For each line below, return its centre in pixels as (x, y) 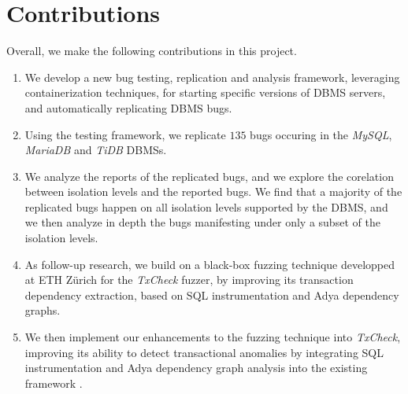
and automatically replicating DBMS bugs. (128, 107)
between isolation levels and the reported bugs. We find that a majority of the (213, 191)
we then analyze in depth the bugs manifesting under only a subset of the (202, 222)
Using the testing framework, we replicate (125, 134)
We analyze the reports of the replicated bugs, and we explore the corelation (209, 176)
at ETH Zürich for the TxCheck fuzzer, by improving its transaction (189, 280)
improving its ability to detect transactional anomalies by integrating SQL (204, 352)
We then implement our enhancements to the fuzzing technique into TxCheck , (213, 337)
